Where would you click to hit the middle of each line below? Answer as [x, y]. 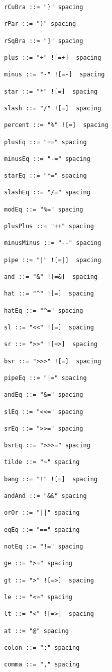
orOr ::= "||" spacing [42, 513]
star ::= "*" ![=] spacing [51, 91]
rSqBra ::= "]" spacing [44, 41]
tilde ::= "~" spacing [42, 462]
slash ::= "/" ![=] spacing [53, 108]
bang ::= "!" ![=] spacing [51, 479]
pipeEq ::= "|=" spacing [45, 378]
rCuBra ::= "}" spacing [44, 7]
